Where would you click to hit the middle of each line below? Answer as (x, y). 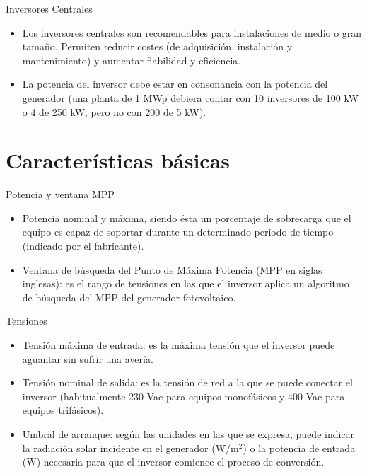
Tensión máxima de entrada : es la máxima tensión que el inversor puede (179, 345)
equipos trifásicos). (63, 410)
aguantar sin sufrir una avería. (88, 358)
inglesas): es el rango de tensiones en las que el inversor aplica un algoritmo (186, 283)
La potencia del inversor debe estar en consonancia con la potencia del (175, 84)
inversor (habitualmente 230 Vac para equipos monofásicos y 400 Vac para (183, 396)
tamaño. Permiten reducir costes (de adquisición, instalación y (157, 46)
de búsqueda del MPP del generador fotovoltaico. (129, 297)
